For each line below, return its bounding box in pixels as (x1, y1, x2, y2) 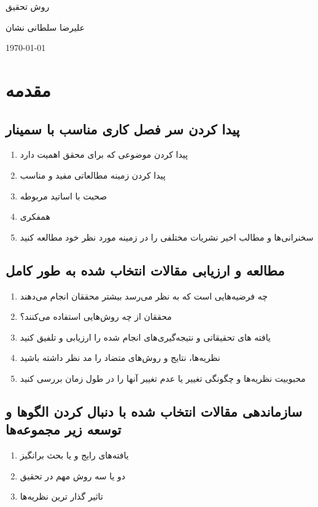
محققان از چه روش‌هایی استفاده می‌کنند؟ (20, 310, 172, 323)
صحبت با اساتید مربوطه (20, 189, 107, 202)
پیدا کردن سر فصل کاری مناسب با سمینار (6, 119, 240, 138)
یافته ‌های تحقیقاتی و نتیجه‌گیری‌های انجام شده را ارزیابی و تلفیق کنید (20, 330, 271, 343)
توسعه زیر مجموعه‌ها (6, 420, 122, 439)
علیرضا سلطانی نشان (6, 20, 85, 33)
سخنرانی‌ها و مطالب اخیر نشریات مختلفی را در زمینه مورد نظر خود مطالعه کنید (20, 230, 314, 243)
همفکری (20, 210, 50, 223)
